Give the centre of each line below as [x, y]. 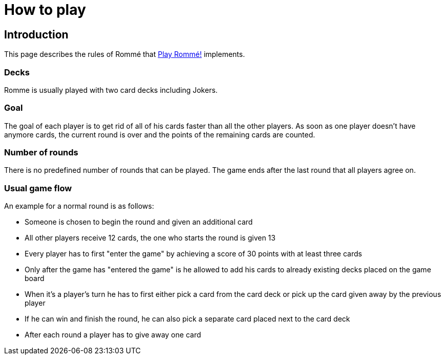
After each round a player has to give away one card [113, 335]
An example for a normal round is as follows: [79, 206]
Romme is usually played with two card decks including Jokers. [111, 90]
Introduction [36, 34]
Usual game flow [38, 188]
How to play [45, 10]
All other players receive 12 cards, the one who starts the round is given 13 [150, 238]
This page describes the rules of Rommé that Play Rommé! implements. [125, 54]
